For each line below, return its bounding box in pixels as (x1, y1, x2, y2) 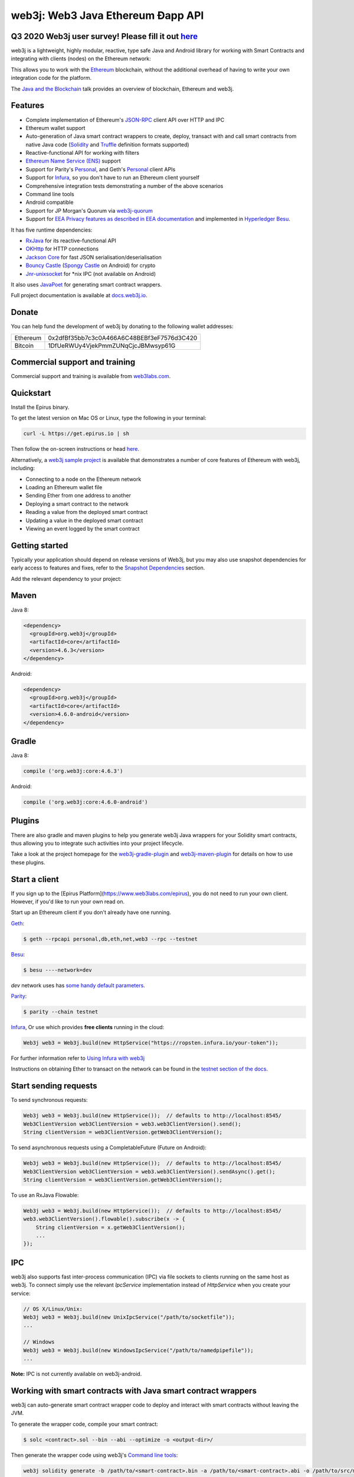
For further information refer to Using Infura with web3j (11, 1055, 145, 1062)
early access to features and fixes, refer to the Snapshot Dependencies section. (11, 564, 205, 571)
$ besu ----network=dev (23, 967, 93, 973)
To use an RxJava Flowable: (11, 1191, 79, 1199)
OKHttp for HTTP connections (25, 245, 99, 252)
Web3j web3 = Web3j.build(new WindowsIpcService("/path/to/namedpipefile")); (23, 1347, 254, 1354)
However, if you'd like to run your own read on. (11, 898, 125, 905)
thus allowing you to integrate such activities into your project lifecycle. (11, 840, 184, 847)
